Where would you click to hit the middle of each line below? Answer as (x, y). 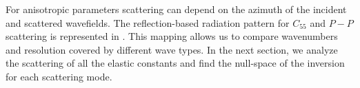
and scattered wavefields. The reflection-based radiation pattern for (148, 22)
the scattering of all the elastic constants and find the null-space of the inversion (175, 63)
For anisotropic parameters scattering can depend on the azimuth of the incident (176, 9)
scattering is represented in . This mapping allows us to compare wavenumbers (172, 36)
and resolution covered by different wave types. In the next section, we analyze (172, 49)
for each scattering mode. (59, 76)
